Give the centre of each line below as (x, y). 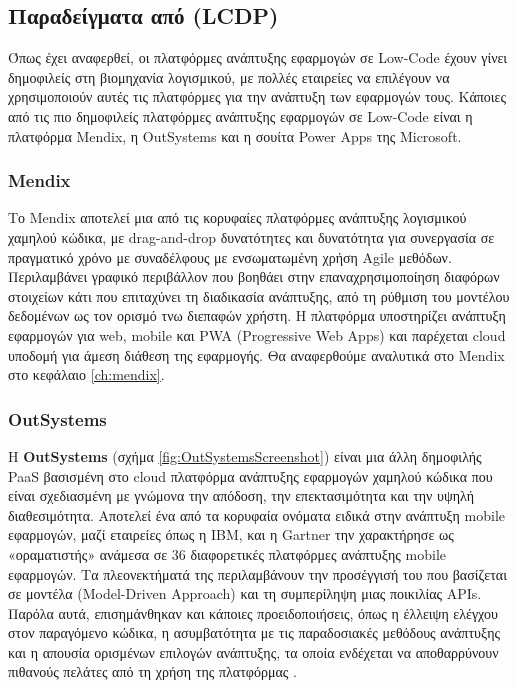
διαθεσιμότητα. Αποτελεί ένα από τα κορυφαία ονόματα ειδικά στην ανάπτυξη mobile (256, 514)
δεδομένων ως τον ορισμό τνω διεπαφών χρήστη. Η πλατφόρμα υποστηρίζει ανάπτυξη (257, 315)
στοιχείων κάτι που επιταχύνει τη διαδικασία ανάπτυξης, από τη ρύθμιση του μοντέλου (259, 295)
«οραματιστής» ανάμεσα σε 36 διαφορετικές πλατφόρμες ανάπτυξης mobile (227, 553)
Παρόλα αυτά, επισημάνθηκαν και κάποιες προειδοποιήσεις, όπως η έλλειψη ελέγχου (253, 612)
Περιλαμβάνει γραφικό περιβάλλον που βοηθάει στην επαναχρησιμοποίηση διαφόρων (254, 276)
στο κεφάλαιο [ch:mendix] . (86, 374)
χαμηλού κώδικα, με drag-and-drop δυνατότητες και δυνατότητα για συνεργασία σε (251, 236)
